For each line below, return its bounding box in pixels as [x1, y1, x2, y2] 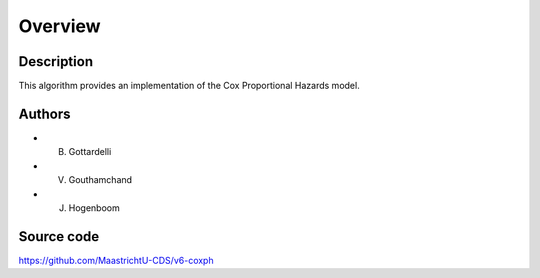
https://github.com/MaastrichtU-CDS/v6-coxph [18, 254, 214, 266]
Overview [18, 15, 101, 37]
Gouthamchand [68, 174, 133, 186]
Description [18, 53, 94, 70]
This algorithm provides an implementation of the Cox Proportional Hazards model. [18, 80, 360, 92]
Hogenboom [68, 201, 120, 214]
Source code [18, 228, 100, 245]
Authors [18, 105, 71, 122]
